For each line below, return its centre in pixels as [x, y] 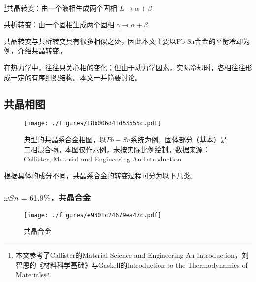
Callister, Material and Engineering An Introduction [103, 159]
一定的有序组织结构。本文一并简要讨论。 [76, 77]
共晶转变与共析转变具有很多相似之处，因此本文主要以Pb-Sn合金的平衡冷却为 [127, 41]
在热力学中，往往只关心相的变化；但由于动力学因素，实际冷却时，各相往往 [125, 67]
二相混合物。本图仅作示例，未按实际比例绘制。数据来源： [117, 149]
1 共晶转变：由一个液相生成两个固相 [61, 7]
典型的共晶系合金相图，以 [65, 140]
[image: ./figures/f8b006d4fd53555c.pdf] [93, 124]
